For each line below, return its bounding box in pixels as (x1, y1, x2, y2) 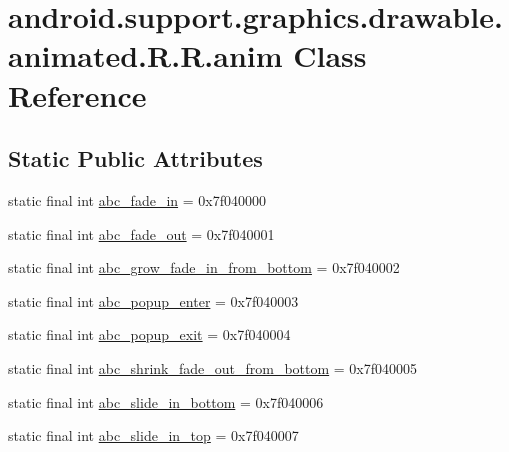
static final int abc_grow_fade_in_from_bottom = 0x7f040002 (8, 257, 400, 278)
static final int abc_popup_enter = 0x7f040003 (8, 290, 299, 311)
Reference (8, 74, 147, 115)
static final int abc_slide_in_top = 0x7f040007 (8, 425, 299, 446)
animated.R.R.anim (8, 35, 283, 76)
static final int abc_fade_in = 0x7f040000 (8, 189, 266, 210)
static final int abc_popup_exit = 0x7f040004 (8, 324, 291, 345)
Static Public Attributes (8, 143, 263, 174)
